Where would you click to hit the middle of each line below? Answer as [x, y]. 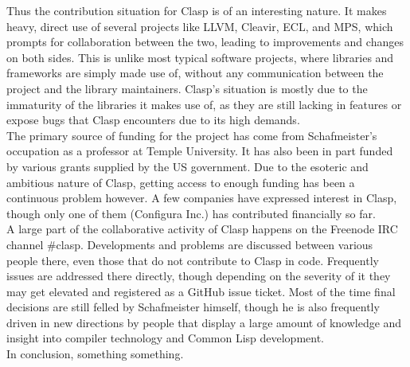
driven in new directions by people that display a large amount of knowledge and [204, 322]
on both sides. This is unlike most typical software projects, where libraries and [200, 57]
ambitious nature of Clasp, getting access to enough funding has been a [181, 182]
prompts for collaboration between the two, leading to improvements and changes [205, 42]
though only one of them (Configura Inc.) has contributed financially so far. [191, 213]
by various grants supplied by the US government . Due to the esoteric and [187, 166]
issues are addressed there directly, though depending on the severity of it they [199, 276]
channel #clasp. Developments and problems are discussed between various [190, 244]
